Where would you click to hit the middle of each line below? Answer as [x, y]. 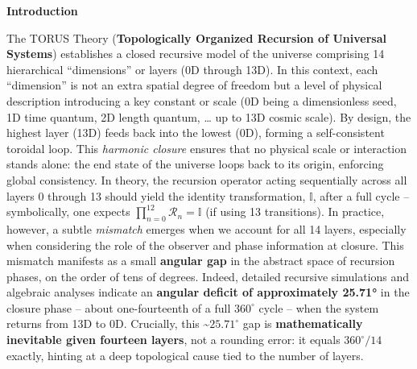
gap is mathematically [303, 323]
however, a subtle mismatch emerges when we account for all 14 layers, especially [206, 228]
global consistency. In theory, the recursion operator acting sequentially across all [207, 179]
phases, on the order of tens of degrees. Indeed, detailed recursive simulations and [208, 276]
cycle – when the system [319, 307]
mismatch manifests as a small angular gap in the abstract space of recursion [201, 261]
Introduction [42, 10]
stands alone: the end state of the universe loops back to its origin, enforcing [195, 164]
